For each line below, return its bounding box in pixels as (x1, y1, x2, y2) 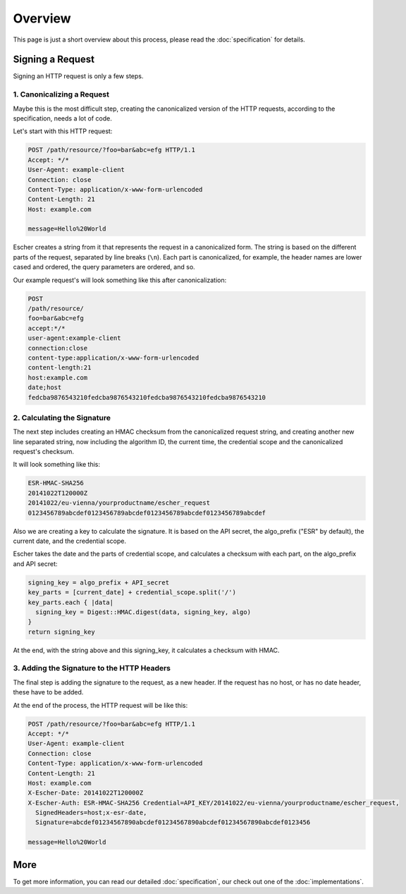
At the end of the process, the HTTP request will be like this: (13, 701, 188, 709)
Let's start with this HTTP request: (13, 127, 113, 135)
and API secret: (13, 559, 58, 568)
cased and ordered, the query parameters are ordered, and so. (13, 263, 195, 271)
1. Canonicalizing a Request (13, 90, 109, 99)
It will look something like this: (13, 460, 101, 469)
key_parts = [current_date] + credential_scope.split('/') (27, 589, 236, 596)
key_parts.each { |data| (27, 598, 114, 606)
